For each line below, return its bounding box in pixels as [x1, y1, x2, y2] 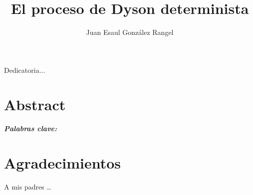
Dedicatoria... [4, 64, 45, 75]
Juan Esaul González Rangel [86, 27, 174, 37]
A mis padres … [4, 182, 51, 192]
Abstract [4, 94, 66, 114]
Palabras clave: [4, 123, 57, 134]
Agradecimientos [4, 153, 121, 173]
